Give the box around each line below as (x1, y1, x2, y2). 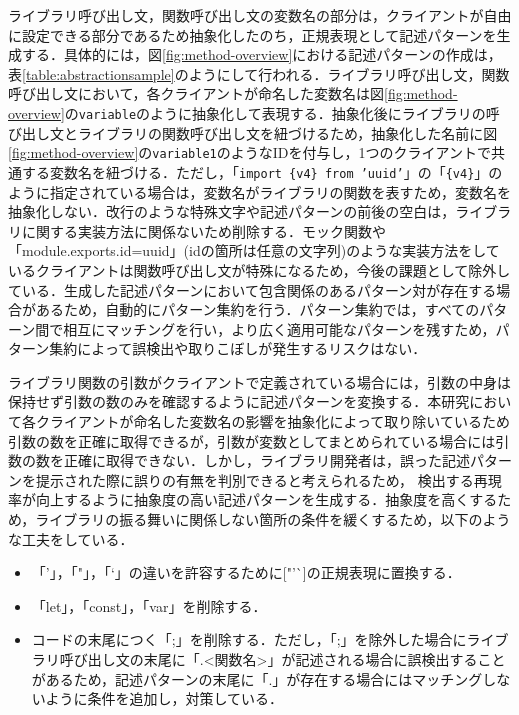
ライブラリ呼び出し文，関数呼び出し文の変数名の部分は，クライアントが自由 (8, 5, 512, 25)
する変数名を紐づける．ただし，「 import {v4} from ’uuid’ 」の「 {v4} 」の (21, 161, 503, 182)
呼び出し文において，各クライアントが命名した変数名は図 (8, 83, 385, 104)
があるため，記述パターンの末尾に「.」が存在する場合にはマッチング (31, 668, 483, 689)
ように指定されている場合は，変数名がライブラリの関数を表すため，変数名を (8, 181, 511, 202)
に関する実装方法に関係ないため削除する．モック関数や (21, 220, 386, 241)
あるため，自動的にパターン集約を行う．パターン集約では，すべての (35, 299, 480, 320)
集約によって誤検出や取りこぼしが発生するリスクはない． (49, 338, 427, 359)
